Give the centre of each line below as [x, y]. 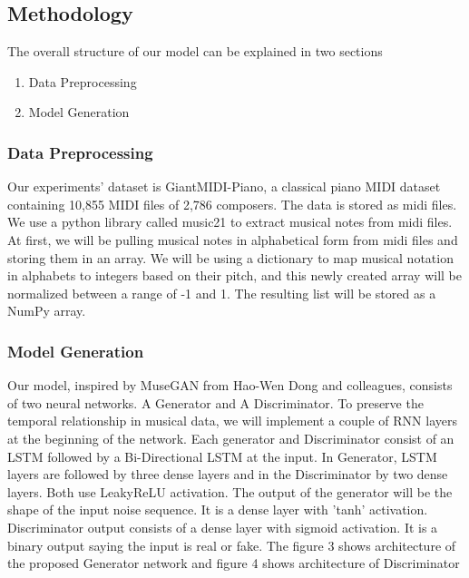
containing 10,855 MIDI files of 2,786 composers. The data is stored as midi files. [232, 204]
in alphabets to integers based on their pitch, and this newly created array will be [235, 275]
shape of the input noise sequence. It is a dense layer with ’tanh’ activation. [218, 509]
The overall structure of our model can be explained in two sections [195, 51]
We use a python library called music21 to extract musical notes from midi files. [230, 222]
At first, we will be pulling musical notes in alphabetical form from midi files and [233, 239]
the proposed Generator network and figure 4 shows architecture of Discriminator [234, 563]
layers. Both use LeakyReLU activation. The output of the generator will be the [230, 491]
